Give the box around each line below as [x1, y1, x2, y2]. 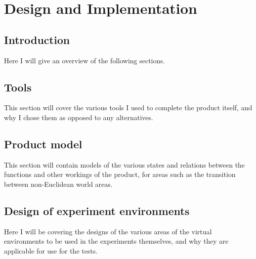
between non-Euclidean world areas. [4, 178, 113, 189]
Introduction [4, 32, 70, 47]
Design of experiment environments [4, 203, 190, 218]
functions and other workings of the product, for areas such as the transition [4, 169, 236, 179]
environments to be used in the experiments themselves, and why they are [4, 236, 228, 246]
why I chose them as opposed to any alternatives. [4, 112, 153, 122]
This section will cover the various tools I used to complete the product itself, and [4, 102, 253, 113]
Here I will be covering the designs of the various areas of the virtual [4, 226, 212, 236]
